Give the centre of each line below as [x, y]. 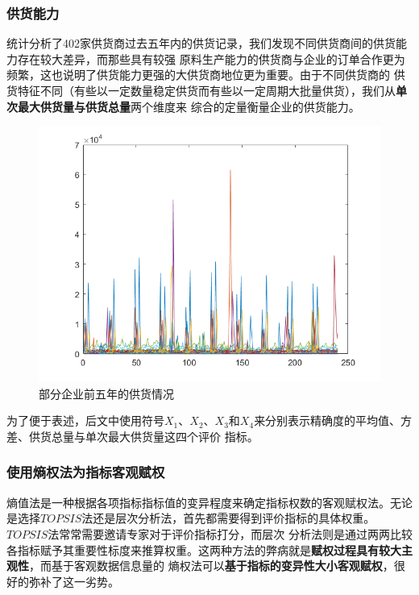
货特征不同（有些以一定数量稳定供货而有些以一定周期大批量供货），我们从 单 [207, 90]
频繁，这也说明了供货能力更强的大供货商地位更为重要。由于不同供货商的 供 [206, 75]
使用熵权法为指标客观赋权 [86, 472]
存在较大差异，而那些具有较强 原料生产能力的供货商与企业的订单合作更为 [211, 58]
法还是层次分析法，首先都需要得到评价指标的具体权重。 [228, 518]
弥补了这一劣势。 [74, 581]
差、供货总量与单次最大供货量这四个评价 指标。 [133, 436]
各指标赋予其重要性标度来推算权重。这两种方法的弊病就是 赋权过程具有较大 [204, 549]
